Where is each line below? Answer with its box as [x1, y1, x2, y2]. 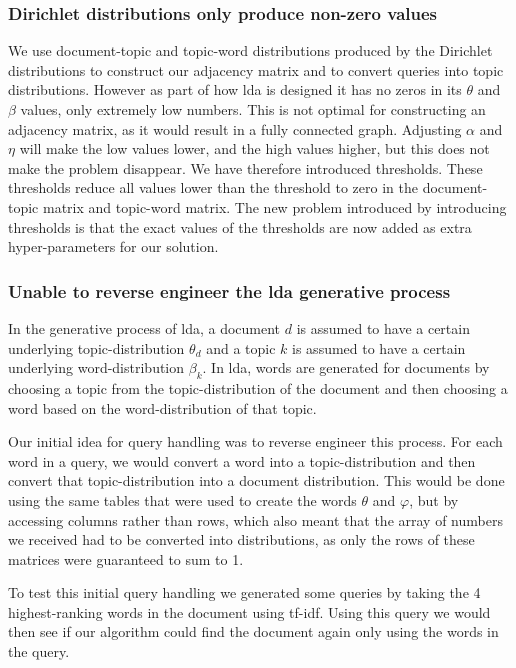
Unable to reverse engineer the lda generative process [8, 278, 451, 303]
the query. [8, 641, 70, 662]
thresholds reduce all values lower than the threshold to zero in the [8, 177, 418, 198]
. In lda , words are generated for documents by [202, 357, 490, 378]
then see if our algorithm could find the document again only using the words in [8, 621, 499, 642]
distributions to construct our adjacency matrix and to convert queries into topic [8, 59, 504, 80]
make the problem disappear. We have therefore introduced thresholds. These [8, 157, 483, 178]
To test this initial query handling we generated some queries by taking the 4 [8, 582, 481, 603]
